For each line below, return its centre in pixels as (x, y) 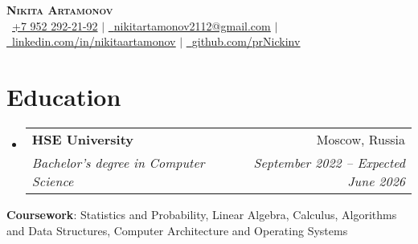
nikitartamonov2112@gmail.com (192, 25)
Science (53, 181)
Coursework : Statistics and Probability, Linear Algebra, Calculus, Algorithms (202, 214)
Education (64, 96)
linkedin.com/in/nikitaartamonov (94, 41)
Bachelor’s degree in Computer (118, 162)
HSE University (83, 139)
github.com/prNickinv (246, 41)
